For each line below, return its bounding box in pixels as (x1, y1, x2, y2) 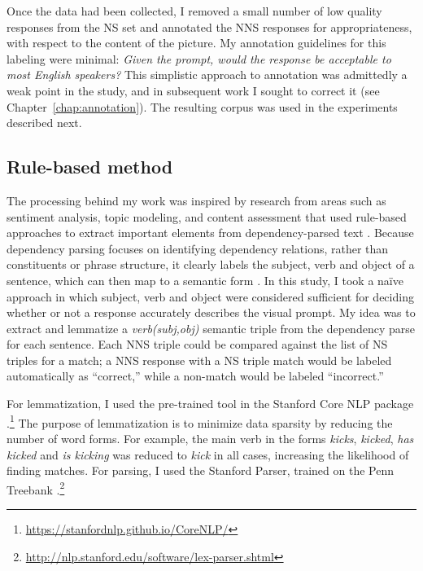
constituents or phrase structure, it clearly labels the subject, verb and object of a (7, 256, 415, 273)
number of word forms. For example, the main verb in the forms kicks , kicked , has (7, 429, 414, 446)
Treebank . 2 (7, 478, 65, 498)
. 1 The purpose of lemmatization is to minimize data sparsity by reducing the (7, 411, 393, 431)
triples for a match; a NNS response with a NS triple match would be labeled (7, 351, 392, 368)
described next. (7, 114, 82, 131)
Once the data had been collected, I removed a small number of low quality (7, 2, 382, 19)
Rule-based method (7, 154, 173, 179)
